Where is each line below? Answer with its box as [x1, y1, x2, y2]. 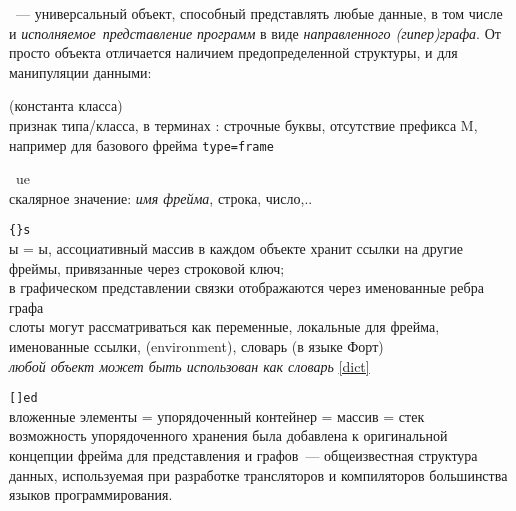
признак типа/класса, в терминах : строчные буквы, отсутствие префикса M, [9, 114, 478, 135]
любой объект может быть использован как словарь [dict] [9, 355, 370, 376]
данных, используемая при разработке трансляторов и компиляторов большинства [9, 464, 508, 485]
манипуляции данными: [9, 61, 152, 82]
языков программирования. [9, 484, 173, 505]
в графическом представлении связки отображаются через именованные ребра [9, 277, 484, 298]
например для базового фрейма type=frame [9, 134, 274, 155]
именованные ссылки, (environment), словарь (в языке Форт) [9, 336, 384, 357]
